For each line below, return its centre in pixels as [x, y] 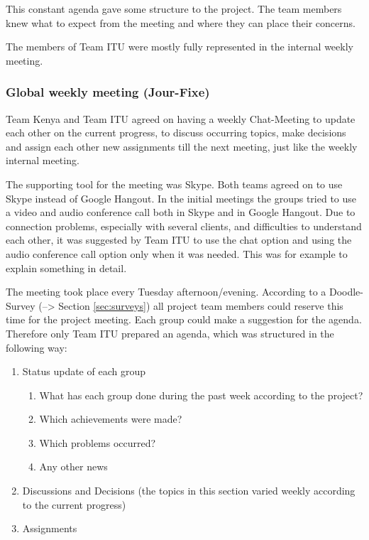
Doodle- [346, 292]
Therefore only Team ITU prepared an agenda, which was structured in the [170, 333]
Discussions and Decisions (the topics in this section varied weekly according [189, 491]
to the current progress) [74, 504]
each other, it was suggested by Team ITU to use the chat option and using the [179, 240]
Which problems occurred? [98, 442]
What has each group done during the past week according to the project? [201, 395]
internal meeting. [43, 160]
